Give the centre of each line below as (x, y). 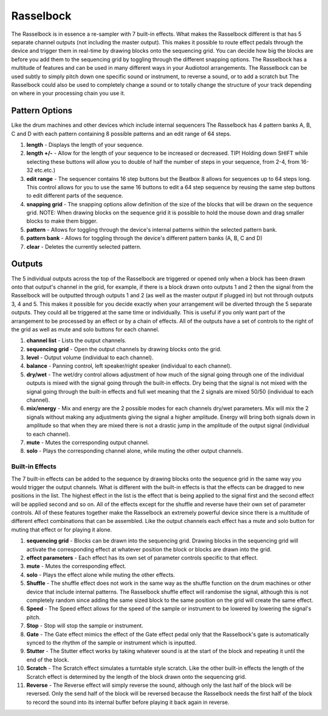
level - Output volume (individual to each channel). (90, 357)
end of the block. (48, 660)
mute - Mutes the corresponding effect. (76, 566)
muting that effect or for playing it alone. (62, 529)
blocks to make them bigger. (62, 221)
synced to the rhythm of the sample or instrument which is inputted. (111, 643)
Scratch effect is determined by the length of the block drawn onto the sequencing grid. (136, 677)
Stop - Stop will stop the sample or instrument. (85, 626)
